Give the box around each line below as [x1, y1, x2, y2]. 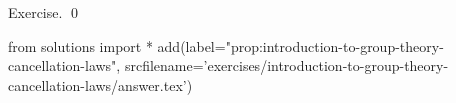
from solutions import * [8, 35, 153, 56]
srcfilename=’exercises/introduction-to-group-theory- [124, 55, 449, 76]
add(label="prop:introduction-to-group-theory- [157, 35, 444, 56]
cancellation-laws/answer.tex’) [8, 74, 193, 95]
